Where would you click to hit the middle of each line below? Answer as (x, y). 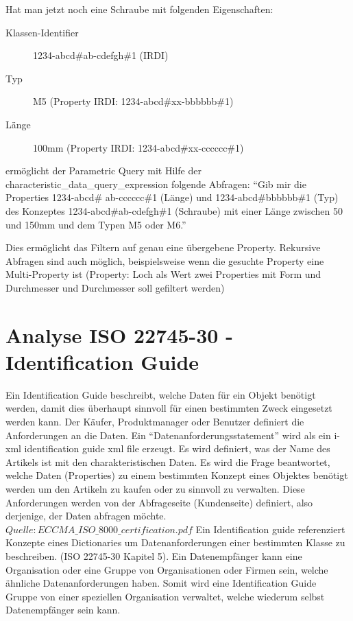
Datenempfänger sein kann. (63, 610)
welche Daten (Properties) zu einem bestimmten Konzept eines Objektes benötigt (177, 475)
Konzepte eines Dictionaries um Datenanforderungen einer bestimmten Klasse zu (175, 542)
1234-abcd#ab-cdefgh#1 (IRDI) (101, 55)
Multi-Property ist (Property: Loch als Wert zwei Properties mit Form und (163, 274)
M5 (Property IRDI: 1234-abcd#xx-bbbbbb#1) (133, 101)
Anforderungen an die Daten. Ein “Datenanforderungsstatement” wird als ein (168, 435)
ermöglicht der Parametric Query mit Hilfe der (104, 171)
